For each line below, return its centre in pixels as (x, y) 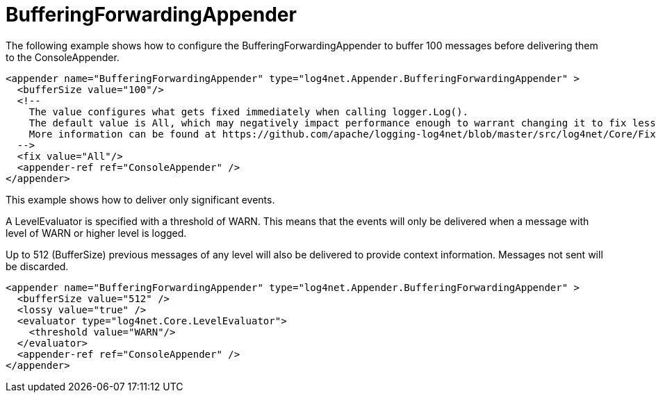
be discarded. (37, 266)
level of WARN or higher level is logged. (96, 233)
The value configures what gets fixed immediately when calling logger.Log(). (248, 111)
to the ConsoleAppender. (63, 57)
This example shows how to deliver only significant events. (140, 199)
